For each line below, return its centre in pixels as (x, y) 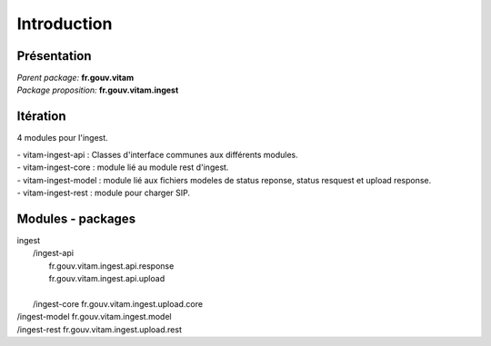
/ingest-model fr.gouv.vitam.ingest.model (94, 317)
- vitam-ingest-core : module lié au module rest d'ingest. (123, 167)
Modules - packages (76, 218)
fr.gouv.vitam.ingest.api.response (111, 266)
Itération (41, 117)
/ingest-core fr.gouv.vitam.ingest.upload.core (118, 303)
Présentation (54, 56)
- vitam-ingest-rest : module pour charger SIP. (104, 193)
